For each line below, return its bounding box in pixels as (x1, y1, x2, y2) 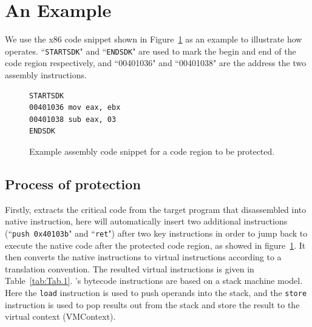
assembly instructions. (5, 68, 87, 81)
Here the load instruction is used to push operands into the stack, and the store (5, 286, 307, 298)
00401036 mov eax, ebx (29, 103, 121, 112)
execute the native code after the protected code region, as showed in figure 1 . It (5, 238, 306, 251)
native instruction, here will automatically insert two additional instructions (5, 215, 288, 228)
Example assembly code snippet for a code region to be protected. (29, 144, 275, 157)
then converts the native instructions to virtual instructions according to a (5, 251, 282, 263)
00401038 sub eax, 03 (29, 115, 117, 124)
